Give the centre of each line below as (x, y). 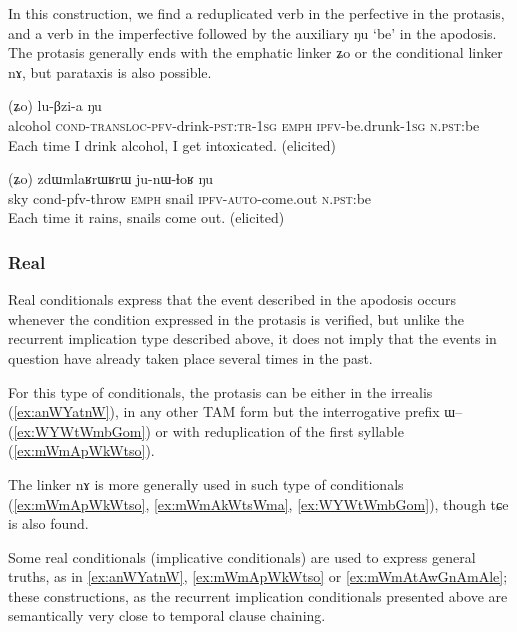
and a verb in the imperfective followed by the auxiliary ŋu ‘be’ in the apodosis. (252, 32)
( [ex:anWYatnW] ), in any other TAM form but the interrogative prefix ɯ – (235, 411)
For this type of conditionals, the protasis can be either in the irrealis (220, 391)
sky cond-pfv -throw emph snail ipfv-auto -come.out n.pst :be (190, 197)
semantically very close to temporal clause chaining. (167, 615)
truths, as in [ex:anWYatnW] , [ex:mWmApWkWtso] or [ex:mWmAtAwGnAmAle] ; (258, 576)
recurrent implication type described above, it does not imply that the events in (252, 338)
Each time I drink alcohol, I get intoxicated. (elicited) (172, 144)
